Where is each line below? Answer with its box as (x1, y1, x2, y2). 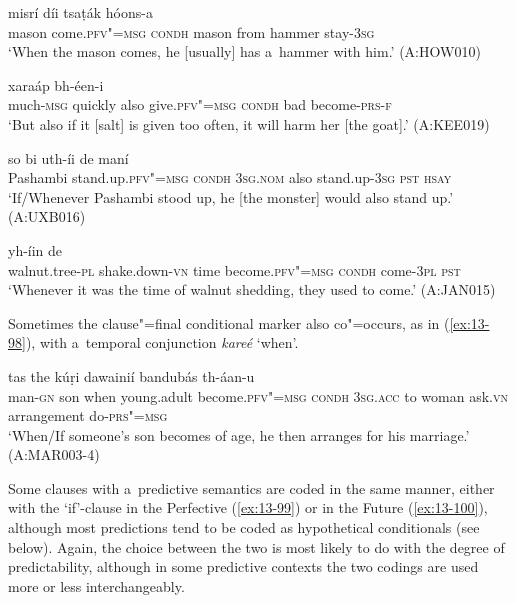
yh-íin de (8, 239, 63, 260)
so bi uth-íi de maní (8, 147, 129, 168)
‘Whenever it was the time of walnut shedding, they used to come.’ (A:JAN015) (8, 279, 496, 300)
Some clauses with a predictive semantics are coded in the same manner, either (8, 477, 495, 498)
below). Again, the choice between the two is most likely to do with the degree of (8, 536, 505, 557)
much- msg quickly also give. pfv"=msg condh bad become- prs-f (8, 94, 392, 115)
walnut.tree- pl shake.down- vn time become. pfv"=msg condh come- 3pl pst (8, 259, 461, 280)
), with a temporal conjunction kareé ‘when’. (25, 332, 299, 353)
